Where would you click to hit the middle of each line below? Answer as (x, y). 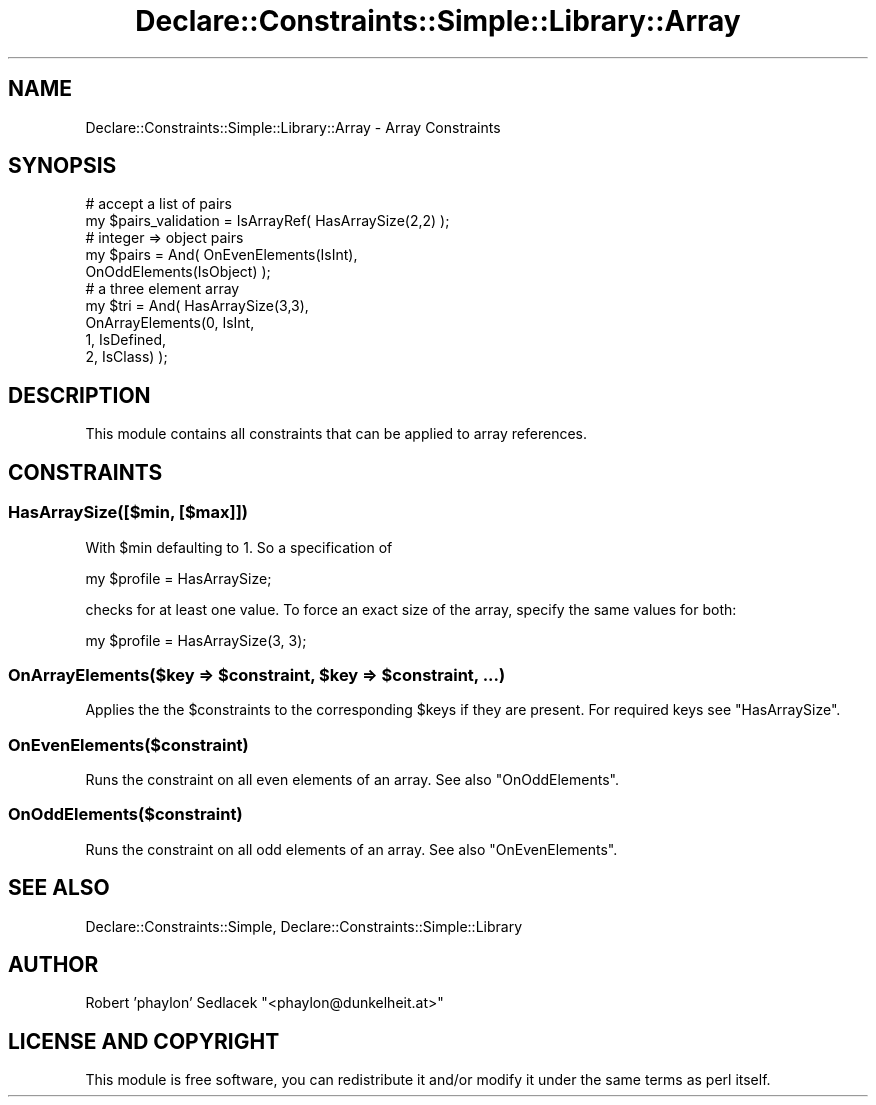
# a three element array (162, 289)
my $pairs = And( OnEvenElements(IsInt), (221, 255)
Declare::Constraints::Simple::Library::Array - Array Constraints (293, 127)
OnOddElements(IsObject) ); (178, 272)
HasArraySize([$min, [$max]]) (128, 512)
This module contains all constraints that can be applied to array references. (336, 434)
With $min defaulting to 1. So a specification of (239, 547)
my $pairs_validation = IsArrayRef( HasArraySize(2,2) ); (267, 221)
